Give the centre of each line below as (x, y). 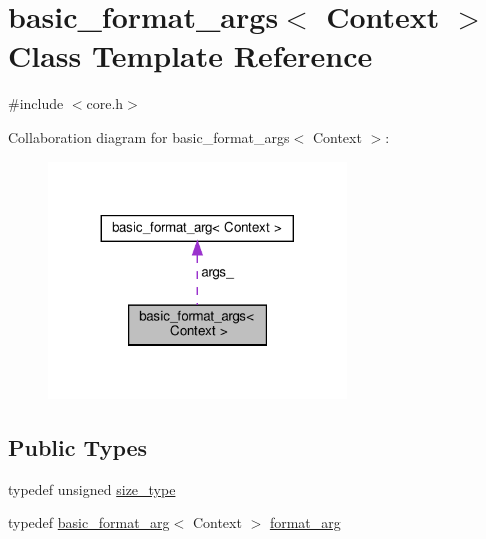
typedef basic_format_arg (89, 522)
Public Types (78, 446)
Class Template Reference (190, 55)
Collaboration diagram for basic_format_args (149, 136)
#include (36, 103)
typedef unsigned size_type (92, 488)
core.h (105, 103)
